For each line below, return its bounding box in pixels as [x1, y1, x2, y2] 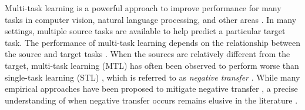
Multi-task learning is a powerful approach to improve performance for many [5, 2, 281, 14]
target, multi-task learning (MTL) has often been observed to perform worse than [5, 59, 299, 71]
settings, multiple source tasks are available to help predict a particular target [5, 25, 286, 37]
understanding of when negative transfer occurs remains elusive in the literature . [5, 94, 298, 106]
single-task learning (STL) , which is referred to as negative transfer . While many [5, 71, 300, 83]
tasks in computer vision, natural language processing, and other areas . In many [5, 13, 297, 25]
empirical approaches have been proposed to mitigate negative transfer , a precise [5, 82, 298, 95]
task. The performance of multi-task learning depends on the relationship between [5, 36, 300, 48]
